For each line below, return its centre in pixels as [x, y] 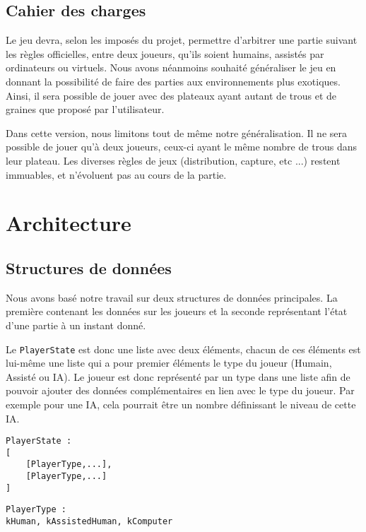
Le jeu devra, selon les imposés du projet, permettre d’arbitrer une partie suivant [182, 40]
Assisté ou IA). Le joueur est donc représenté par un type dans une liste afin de [178, 376]
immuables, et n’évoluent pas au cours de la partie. [116, 174]
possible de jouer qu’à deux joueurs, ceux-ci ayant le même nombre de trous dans [182, 147]
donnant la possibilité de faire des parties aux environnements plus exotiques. [173, 81]
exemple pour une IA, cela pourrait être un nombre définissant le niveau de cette [181, 404]
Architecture [69, 223]
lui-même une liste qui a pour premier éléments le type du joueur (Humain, [169, 363]
